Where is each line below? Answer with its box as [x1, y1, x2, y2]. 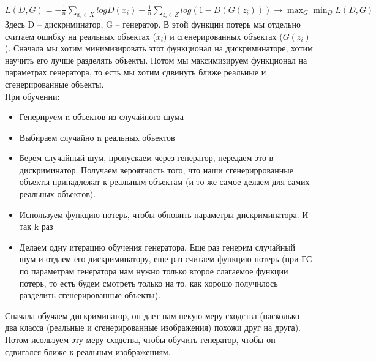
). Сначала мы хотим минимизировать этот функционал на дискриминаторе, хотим [5, 42, 313, 55]
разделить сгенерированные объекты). [19, 288, 161, 301]
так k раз [19, 220, 53, 233]
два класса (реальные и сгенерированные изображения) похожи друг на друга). [5, 321, 301, 334]
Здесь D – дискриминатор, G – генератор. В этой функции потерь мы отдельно [5, 17, 301, 30]
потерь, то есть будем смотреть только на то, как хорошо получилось [19, 276, 278, 289]
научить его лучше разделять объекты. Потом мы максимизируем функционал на [5, 53, 307, 66]
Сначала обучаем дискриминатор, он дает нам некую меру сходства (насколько [5, 309, 299, 322]
